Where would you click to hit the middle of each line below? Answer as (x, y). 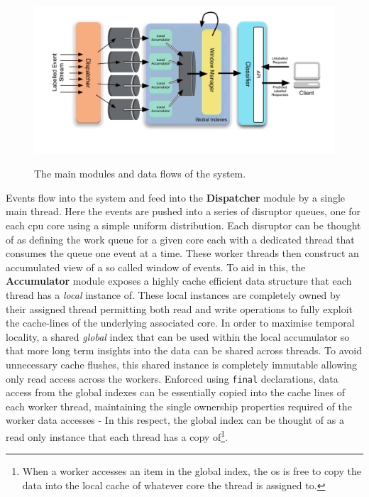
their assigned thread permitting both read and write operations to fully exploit (179, 308)
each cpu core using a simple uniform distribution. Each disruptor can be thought (183, 225)
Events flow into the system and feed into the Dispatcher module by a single (176, 197)
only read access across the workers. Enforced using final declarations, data (172, 378)
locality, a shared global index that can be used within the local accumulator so (178, 336)
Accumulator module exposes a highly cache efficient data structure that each (179, 281)
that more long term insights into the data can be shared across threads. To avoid (184, 350)
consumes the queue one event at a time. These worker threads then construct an (182, 253)
